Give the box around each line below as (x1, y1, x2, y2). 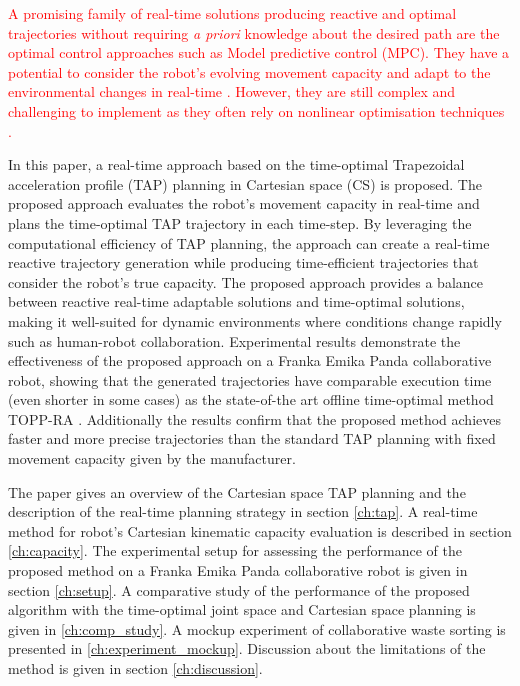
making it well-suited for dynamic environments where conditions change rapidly (8, 310, 502, 331)
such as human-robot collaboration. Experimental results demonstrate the (8, 330, 461, 351)
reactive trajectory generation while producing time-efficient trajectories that (8, 252, 479, 273)
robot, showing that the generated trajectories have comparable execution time (8, 369, 492, 390)
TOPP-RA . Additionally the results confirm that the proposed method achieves (8, 408, 501, 429)
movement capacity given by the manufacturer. (8, 448, 296, 469)
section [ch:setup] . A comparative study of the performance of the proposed (8, 579, 470, 600)
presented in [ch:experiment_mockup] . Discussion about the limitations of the (8, 638, 486, 659)
